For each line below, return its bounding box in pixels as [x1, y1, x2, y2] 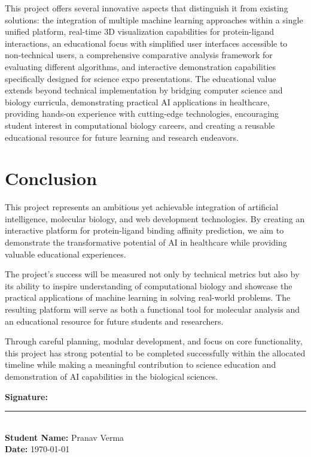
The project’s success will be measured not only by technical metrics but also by [5, 268, 300, 280]
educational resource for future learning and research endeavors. [5, 131, 239, 143]
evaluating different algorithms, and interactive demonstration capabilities [5, 60, 276, 72]
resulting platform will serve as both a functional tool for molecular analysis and [5, 303, 300, 315]
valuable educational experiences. [5, 247, 126, 260]
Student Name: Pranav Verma [5, 431, 124, 443]
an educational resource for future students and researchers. [5, 314, 224, 327]
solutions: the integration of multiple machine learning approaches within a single [5, 13, 303, 26]
